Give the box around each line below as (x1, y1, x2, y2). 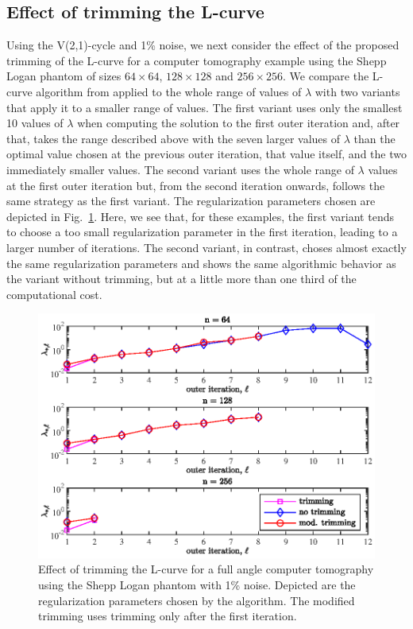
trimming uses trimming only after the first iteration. (38, 608, 297, 624)
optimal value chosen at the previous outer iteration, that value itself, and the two (6, 146, 407, 162)
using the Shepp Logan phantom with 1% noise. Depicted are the (38, 576, 356, 592)
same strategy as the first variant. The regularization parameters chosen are (6, 192, 376, 209)
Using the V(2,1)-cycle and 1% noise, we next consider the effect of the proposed (6, 37, 399, 53)
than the (353, 130, 396, 146)
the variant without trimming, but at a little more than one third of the (6, 270, 357, 287)
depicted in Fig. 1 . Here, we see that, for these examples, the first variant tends (6, 208, 394, 224)
